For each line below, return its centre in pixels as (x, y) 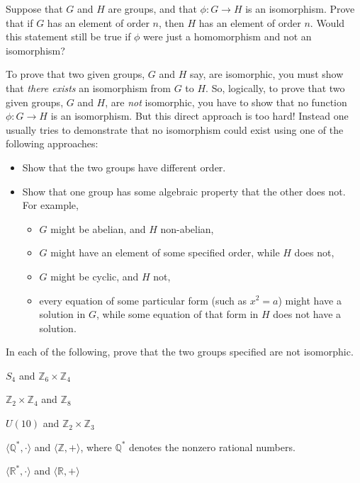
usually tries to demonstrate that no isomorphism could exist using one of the (175, 129)
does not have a (307, 314)
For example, (50, 205)
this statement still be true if (68, 36)
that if (19, 22)
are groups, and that (152, 8)
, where (96, 447)
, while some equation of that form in (177, 314)
